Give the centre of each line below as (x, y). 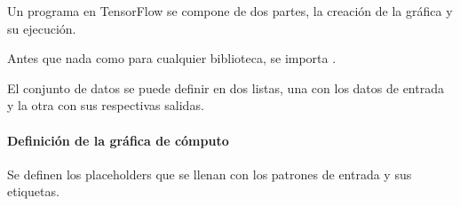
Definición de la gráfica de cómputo (118, 140)
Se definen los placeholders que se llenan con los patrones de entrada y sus (210, 174)
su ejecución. (42, 28)
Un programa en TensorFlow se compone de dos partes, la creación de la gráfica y (230, 11)
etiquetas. (33, 191)
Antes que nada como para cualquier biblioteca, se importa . (172, 58)
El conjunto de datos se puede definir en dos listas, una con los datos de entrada (226, 87)
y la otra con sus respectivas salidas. (106, 105)
